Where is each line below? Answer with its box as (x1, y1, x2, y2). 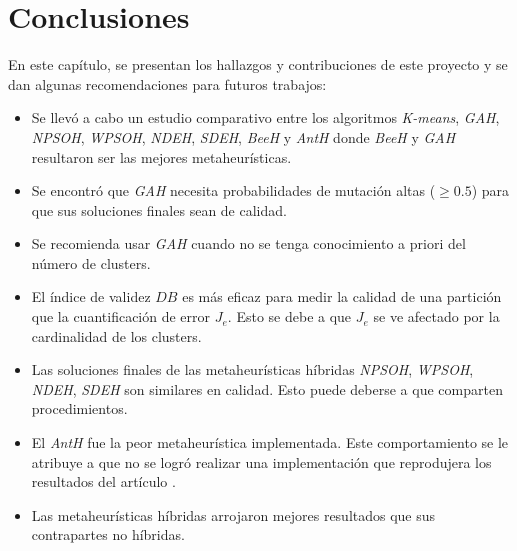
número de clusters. (31, 252, 151, 273)
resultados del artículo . (31, 471, 176, 492)
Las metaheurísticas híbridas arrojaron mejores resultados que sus (31, 504, 436, 525)
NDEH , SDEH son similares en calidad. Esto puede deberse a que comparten (31, 378, 503, 399)
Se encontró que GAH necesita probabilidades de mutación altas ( (31, 180, 436, 201)
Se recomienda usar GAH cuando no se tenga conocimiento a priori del (31, 233, 466, 254)
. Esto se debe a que (227, 306, 352, 327)
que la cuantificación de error (31, 306, 211, 327)
